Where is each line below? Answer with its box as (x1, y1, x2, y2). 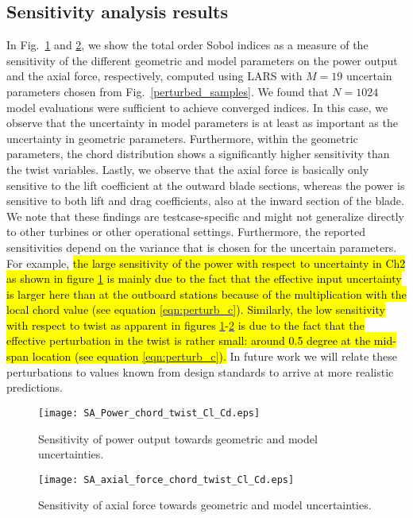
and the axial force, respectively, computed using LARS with (6, 68, 303, 84)
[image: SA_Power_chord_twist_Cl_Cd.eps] (38, 407, 261, 419)
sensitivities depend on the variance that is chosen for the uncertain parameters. (6, 238, 397, 255)
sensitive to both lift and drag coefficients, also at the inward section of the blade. (6, 192, 404, 209)
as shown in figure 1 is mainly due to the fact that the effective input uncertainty (6, 270, 402, 287)
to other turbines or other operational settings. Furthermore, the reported (6, 223, 365, 240)
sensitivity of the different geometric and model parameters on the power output (6, 52, 398, 68)
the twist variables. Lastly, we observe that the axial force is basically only (6, 160, 369, 177)
